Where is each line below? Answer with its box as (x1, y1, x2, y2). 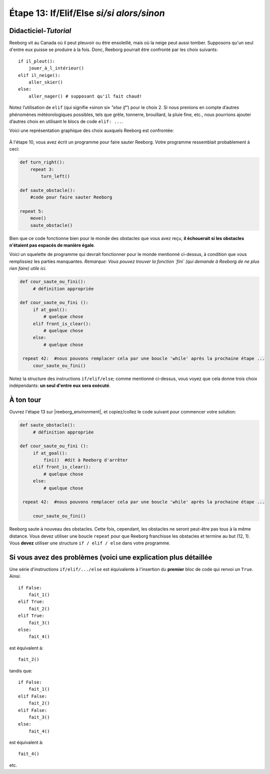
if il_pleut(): (18, 58, 55, 64)
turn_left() (40, 173, 70, 179)
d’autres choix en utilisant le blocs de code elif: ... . (9, 118, 123, 124)
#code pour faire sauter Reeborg (30, 194, 112, 200)
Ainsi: (9, 573, 21, 579)
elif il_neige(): (18, 72, 60, 78)
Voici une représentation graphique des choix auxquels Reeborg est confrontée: (9, 127, 174, 133)
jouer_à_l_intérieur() (28, 65, 84, 71)
